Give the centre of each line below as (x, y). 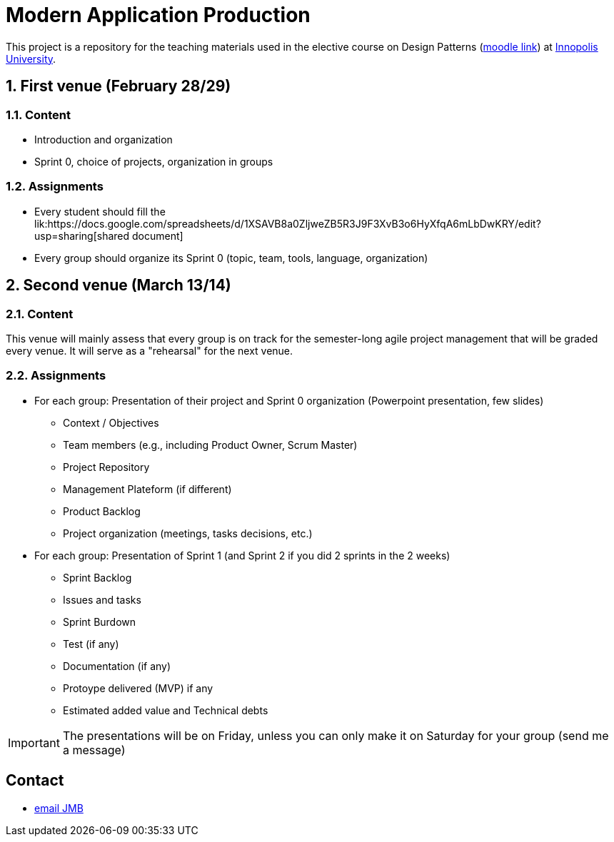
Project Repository (106, 467)
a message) (94, 750)
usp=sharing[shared (82, 235)
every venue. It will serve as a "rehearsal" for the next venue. (150, 350)
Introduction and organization (104, 139)
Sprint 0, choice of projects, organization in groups (154, 161)
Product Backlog (102, 511)
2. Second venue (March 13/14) (119, 285)
